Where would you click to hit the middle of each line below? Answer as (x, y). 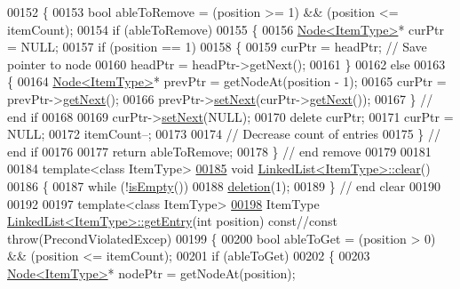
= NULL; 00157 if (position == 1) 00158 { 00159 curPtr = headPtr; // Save (217, 47)
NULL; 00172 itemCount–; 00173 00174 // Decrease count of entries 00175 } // (224, 134)
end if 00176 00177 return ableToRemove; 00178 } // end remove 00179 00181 (219, 151)
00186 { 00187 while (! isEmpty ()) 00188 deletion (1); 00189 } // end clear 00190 (224, 185)
